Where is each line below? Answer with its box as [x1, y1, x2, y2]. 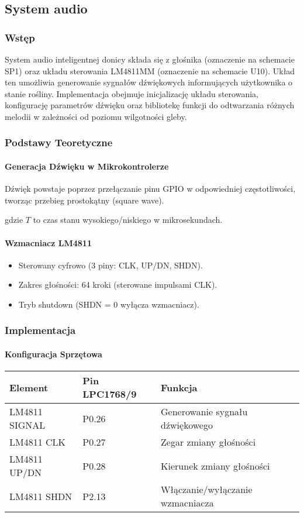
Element [9, 380, 49, 394]
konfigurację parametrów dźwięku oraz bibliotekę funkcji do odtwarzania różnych [5, 99, 295, 111]
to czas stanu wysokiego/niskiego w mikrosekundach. [33, 213, 223, 226]
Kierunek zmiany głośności [161, 459, 270, 473]
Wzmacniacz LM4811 [5, 236, 92, 249]
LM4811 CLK [9, 435, 66, 449]
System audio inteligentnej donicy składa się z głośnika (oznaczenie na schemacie [5, 53, 295, 65]
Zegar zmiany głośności [161, 435, 256, 449]
